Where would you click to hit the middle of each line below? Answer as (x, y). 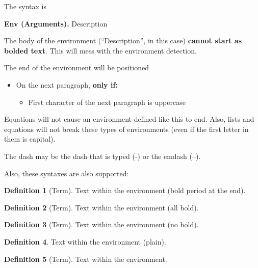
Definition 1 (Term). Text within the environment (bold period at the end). (125, 190)
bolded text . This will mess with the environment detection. (100, 50)
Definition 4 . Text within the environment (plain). (85, 241)
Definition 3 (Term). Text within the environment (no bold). (101, 224)
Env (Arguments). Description (56, 23)
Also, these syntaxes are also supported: (67, 173)
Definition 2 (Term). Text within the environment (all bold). (101, 207)
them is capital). (30, 139)
